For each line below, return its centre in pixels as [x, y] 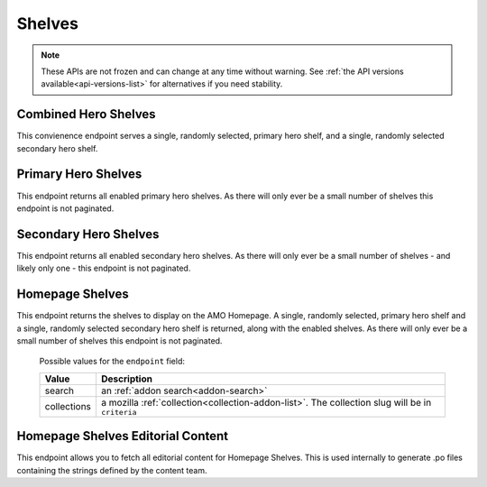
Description [127, 379]
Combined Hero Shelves [87, 114]
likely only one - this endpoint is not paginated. [104, 268]
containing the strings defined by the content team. [112, 470]
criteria [119, 412]
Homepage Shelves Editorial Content [123, 436]
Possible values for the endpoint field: [112, 362]
